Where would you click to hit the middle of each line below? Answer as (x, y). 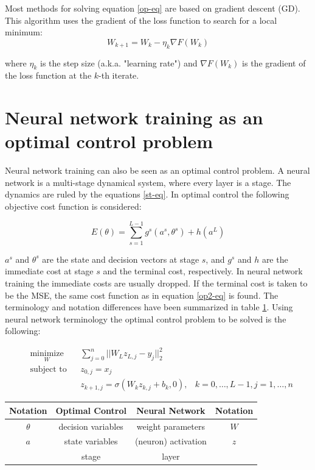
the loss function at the (48, 75)
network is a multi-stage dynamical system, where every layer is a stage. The (148, 182)
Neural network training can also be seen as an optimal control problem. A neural (157, 170)
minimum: (24, 32)
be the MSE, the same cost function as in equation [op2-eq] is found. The (142, 295)
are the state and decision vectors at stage (121, 259)
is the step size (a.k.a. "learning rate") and (119, 62)
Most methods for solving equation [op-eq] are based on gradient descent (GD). (153, 8)
